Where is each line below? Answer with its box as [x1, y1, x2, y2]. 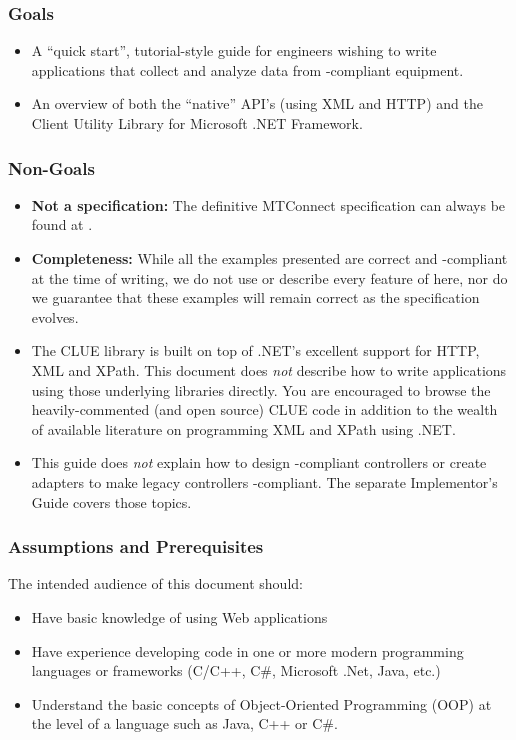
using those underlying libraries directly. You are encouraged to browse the [31, 379, 491, 400]
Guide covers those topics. [31, 491, 192, 512]
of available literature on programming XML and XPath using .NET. [31, 418, 456, 439]
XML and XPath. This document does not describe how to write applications [31, 359, 507, 380]
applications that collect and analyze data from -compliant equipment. [31, 59, 464, 80]
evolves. [31, 306, 79, 327]
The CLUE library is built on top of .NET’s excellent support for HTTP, [31, 340, 480, 361]
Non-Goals [8, 155, 95, 180]
